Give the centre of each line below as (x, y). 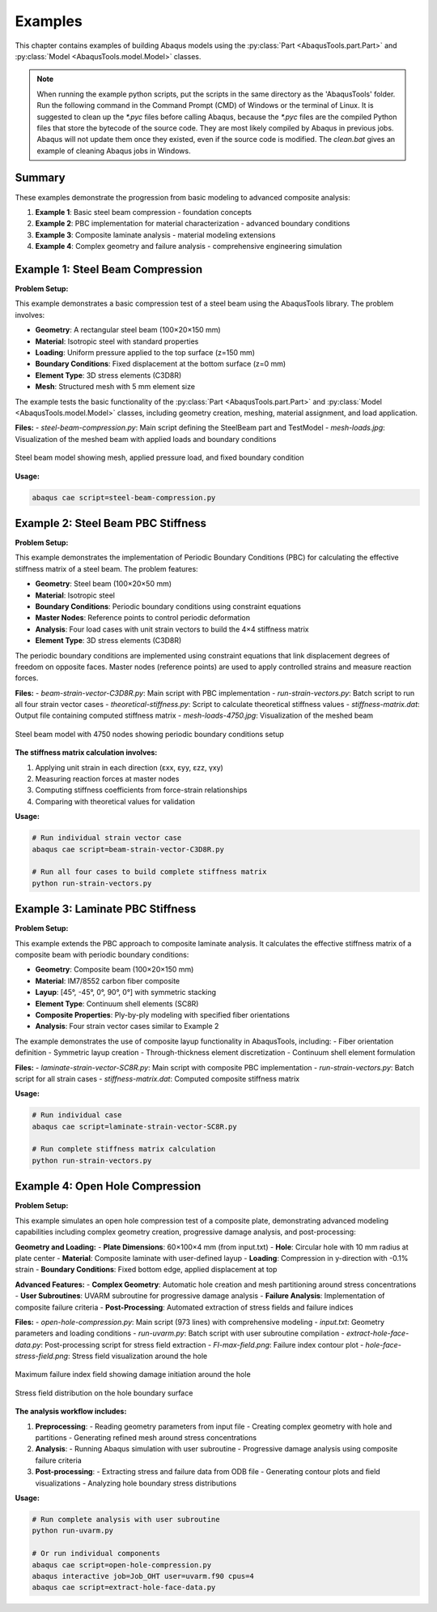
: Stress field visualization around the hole (138, 1356)
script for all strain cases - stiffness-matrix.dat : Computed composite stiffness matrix (157, 1078)
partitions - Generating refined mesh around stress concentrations (146, 1438)
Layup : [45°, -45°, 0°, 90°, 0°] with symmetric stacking (126, 992)
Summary (40, 178)
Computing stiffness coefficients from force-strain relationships (141, 790)
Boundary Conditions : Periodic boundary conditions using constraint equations (168, 606)
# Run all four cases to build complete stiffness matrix (149, 872)
